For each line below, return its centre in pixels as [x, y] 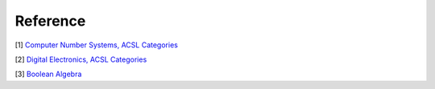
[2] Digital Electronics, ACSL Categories [81, 59]
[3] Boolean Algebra [48, 74]
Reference [50, 21]
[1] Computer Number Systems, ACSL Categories [97, 45]
